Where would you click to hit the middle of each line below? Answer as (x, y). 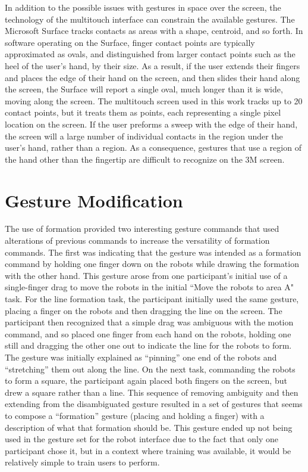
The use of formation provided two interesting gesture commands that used (142, 229)
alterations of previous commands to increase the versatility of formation (137, 240)
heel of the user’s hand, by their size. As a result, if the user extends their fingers (153, 65)
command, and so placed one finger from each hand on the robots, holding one (148, 333)
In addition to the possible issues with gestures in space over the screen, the (143, 7)
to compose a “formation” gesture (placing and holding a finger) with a (135, 415)
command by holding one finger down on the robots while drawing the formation (152, 264)
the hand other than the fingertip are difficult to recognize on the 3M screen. (145, 159)
